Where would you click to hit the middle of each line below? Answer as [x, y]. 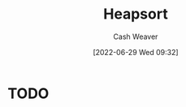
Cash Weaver [136, 36]
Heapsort [136, 14]
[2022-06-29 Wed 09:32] [136, 52]
